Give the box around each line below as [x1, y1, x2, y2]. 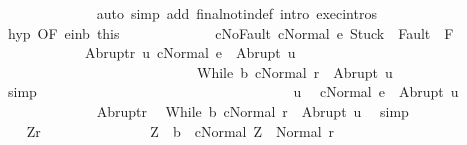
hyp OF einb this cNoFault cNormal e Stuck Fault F [7, 22, 454, 43]
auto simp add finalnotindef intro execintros [96, 3, 377, 23]
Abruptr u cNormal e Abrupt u [84, 42, 296, 63]
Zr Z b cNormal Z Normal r [26, 120, 335, 141]
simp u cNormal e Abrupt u [7, 81, 459, 102]
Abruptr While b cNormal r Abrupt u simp [96, 100, 409, 121]
